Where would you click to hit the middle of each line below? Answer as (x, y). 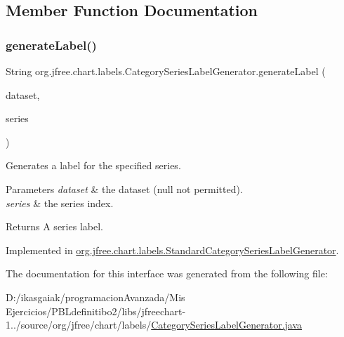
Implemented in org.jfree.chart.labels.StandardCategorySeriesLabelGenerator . (172, 250)
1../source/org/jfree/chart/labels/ (79, 325)
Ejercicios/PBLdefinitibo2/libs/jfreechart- (96, 311)
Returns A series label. (54, 226)
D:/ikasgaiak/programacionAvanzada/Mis (95, 297)
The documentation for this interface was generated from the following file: (167, 273)
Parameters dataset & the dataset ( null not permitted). (124, 189)
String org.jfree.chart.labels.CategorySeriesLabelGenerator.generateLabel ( (166, 71)
